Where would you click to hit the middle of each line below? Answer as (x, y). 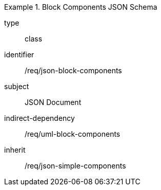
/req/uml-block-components (73, 134)
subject (17, 86)
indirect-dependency (39, 118)
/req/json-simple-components (75, 166)
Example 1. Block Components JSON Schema (81, 7)
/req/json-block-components (73, 70)
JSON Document (53, 102)
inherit (15, 150)
